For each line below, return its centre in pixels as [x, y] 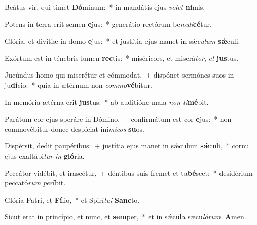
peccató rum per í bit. [35, 183]
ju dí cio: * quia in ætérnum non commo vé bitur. [78, 84]
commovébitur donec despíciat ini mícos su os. [75, 128]
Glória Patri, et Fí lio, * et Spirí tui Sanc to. [72, 199]
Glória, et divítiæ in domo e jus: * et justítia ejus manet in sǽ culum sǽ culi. [122, 41]
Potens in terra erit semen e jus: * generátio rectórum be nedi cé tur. [108, 24]
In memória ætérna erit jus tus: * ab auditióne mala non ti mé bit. [107, 102]
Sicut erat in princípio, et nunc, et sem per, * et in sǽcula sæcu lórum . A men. [125, 217]
